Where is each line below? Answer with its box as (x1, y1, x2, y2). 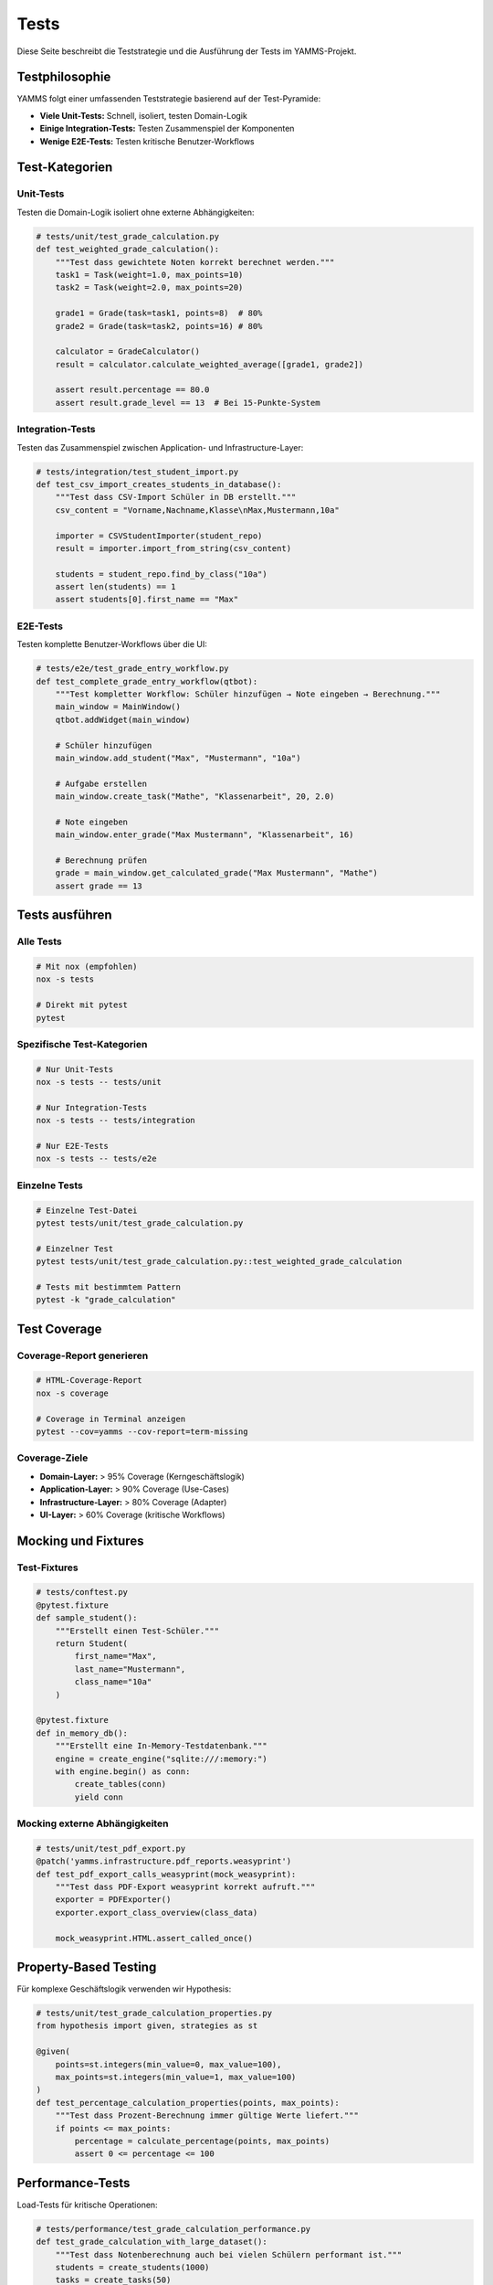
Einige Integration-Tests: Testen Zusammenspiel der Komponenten (39, 123, 295, 134)
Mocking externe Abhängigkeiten (16, 1817, 169, 1830)
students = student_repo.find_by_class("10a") (55, 569, 268, 579)
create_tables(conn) (74, 1779, 167, 1790)
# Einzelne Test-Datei (36, 1205, 138, 1216)
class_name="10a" (74, 1677, 152, 1687)
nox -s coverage (36, 1387, 110, 1398)
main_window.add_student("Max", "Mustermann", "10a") (55, 752, 301, 763)
